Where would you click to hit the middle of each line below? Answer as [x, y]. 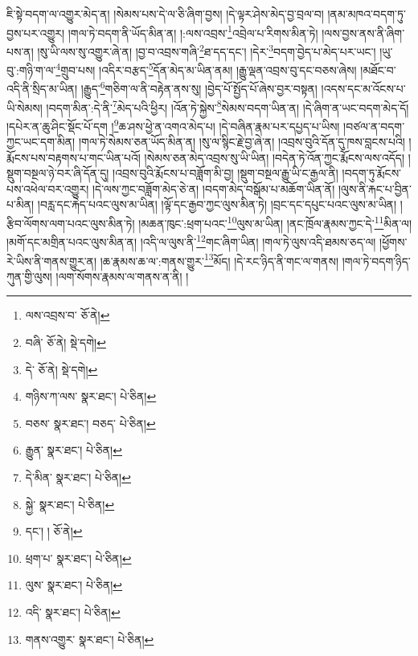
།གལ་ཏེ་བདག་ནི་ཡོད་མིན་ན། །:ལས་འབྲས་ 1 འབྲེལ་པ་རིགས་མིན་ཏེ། [193, 31]
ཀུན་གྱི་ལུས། [29, 276]
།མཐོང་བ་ [378, 69]
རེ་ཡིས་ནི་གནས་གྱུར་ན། [52, 261]
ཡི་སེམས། [25, 107]
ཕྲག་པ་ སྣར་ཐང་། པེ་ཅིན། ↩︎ [78, 558]
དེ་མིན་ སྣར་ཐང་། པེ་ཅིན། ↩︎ [78, 477]
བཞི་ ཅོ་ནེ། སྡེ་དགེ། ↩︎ [66, 342]
